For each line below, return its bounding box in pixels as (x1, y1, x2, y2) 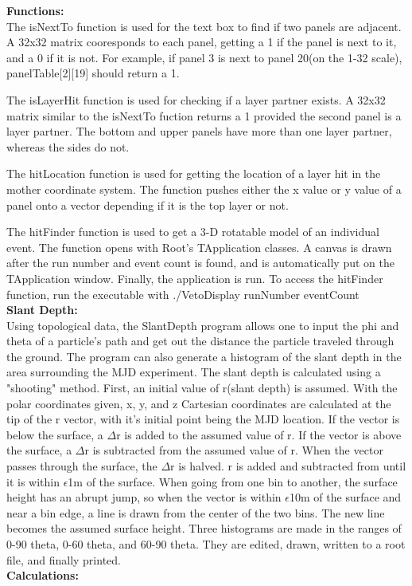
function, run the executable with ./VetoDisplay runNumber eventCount (6, 285, 360, 302)
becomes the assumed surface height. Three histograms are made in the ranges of (6, 520, 402, 537)
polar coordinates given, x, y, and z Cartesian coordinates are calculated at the (6, 395, 391, 411)
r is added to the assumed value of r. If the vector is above (116, 426, 402, 442)
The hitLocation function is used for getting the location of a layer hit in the (6, 165, 381, 182)
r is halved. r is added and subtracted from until (170, 458, 406, 474)
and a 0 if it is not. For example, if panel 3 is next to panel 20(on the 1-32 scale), (6, 49, 402, 65)
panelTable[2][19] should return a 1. (6, 65, 180, 81)
